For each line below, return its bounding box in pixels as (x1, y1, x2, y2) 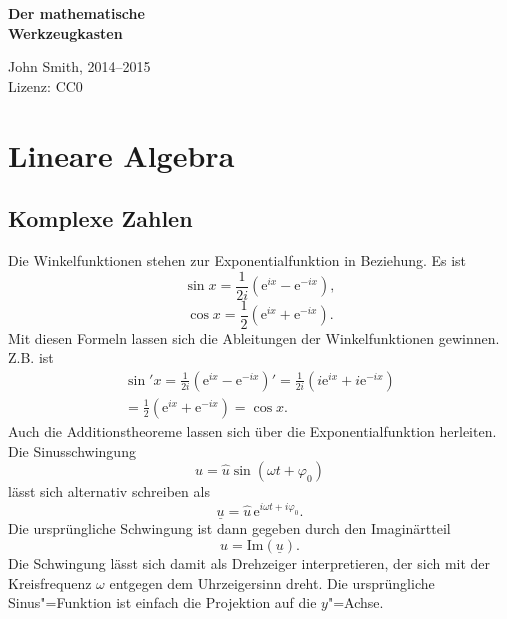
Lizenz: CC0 (8, 75, 83, 96)
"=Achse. (327, 592, 384, 613)
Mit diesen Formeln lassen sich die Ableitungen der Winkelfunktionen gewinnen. (8, 327, 500, 348)
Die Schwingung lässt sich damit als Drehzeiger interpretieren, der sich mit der (8, 552, 491, 573)
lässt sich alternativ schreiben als (8, 481, 210, 502)
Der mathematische (8, 3, 145, 23)
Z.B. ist (8, 347, 54, 368)
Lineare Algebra (8, 134, 235, 175)
